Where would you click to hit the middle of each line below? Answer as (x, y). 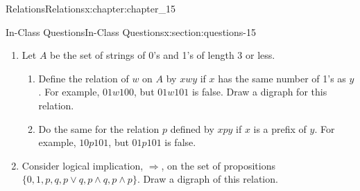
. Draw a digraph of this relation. (207, 179)
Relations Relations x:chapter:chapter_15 (91, 8)
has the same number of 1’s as (282, 78)
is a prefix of (280, 128)
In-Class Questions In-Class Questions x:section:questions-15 (131, 31)
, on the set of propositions (218, 165)
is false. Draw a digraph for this (259, 92)
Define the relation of (84, 78)
